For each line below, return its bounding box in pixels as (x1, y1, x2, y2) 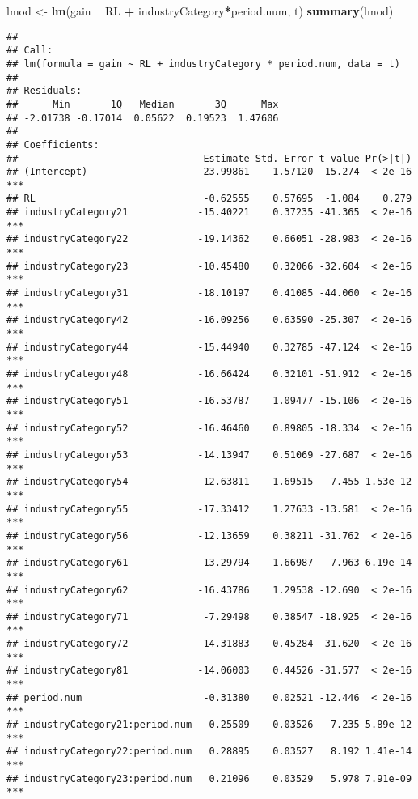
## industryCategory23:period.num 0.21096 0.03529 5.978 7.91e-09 (6, 772, 412, 784)
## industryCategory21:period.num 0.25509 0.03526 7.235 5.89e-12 (6, 719, 412, 731)
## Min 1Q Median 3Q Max (6, 98, 279, 110)
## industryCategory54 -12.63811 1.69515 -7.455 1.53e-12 (6, 476, 412, 488)
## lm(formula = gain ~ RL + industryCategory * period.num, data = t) (6, 57, 400, 70)
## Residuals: (6, 85, 82, 97)
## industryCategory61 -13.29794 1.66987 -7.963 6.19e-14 (6, 557, 412, 569)
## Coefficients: (6, 138, 99, 151)
